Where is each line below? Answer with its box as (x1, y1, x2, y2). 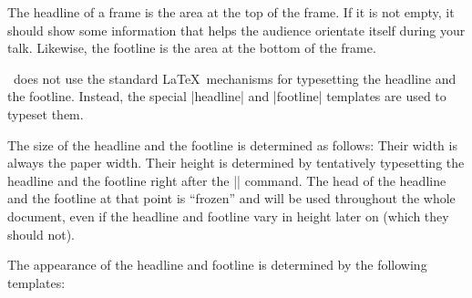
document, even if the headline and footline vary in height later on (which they (7, 206, 449, 225)
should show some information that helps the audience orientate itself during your (7, 20, 466, 39)
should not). (7, 224, 75, 243)
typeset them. (7, 104, 84, 123)
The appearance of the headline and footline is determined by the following (7, 255, 427, 274)
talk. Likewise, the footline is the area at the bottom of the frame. (7, 38, 376, 57)
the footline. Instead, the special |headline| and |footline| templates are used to (7, 87, 446, 106)
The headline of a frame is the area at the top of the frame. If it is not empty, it (7, 3, 455, 21)
